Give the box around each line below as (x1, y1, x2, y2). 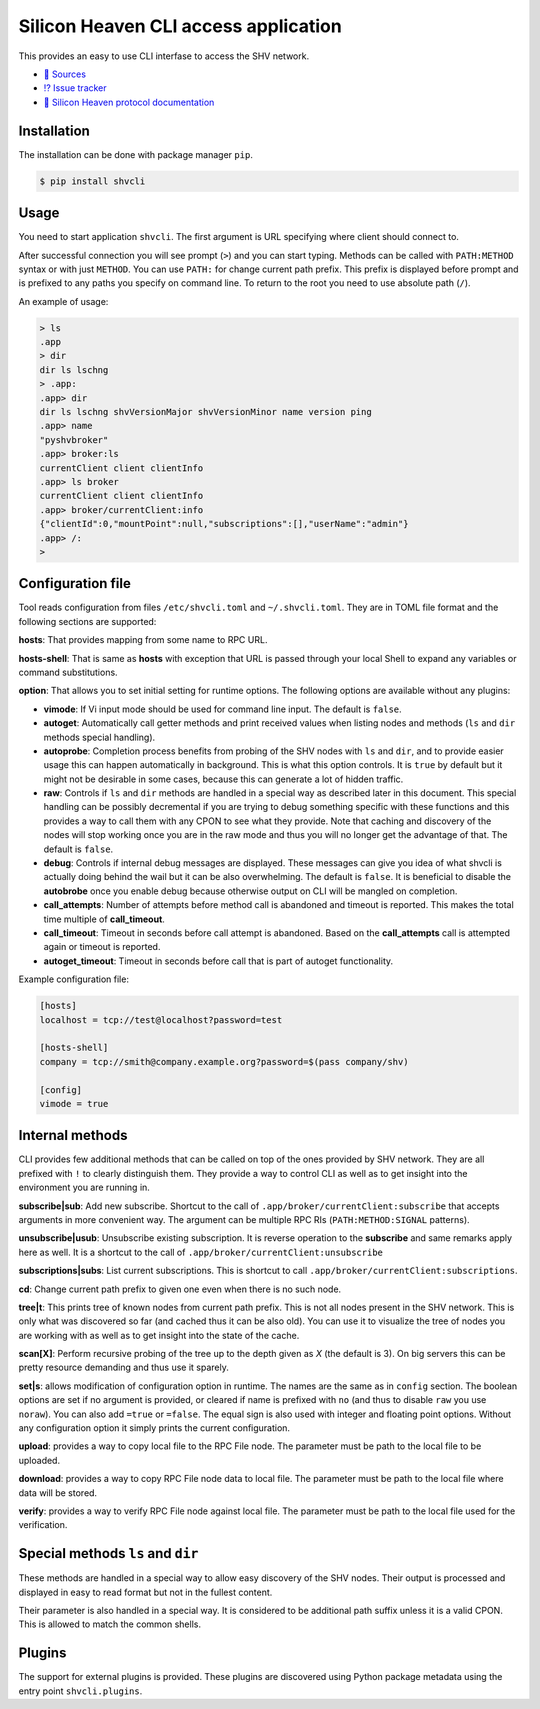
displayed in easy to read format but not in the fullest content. (18, 1586, 273, 1598)
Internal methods (18, 1127, 128, 1144)
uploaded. (18, 1454, 60, 1466)
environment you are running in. (18, 1181, 150, 1194)
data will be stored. (18, 1486, 98, 1499)
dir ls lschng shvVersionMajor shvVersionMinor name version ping (39, 406, 372, 417)
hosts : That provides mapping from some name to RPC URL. (18, 634, 268, 646)
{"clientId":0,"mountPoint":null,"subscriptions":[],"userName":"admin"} (39, 518, 409, 530)
